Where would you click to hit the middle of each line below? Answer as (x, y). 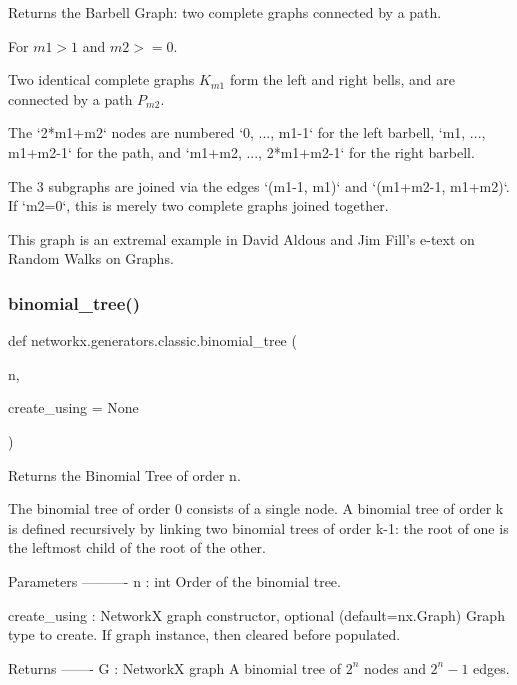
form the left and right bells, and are (342, 79)
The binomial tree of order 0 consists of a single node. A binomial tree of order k (256, 508)
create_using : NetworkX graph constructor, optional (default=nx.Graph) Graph (256, 614)
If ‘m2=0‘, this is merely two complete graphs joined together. (198, 205)
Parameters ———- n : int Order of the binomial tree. (174, 580)
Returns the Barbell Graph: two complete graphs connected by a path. (225, 12)
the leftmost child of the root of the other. (137, 547)
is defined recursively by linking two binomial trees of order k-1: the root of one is (258, 527)
